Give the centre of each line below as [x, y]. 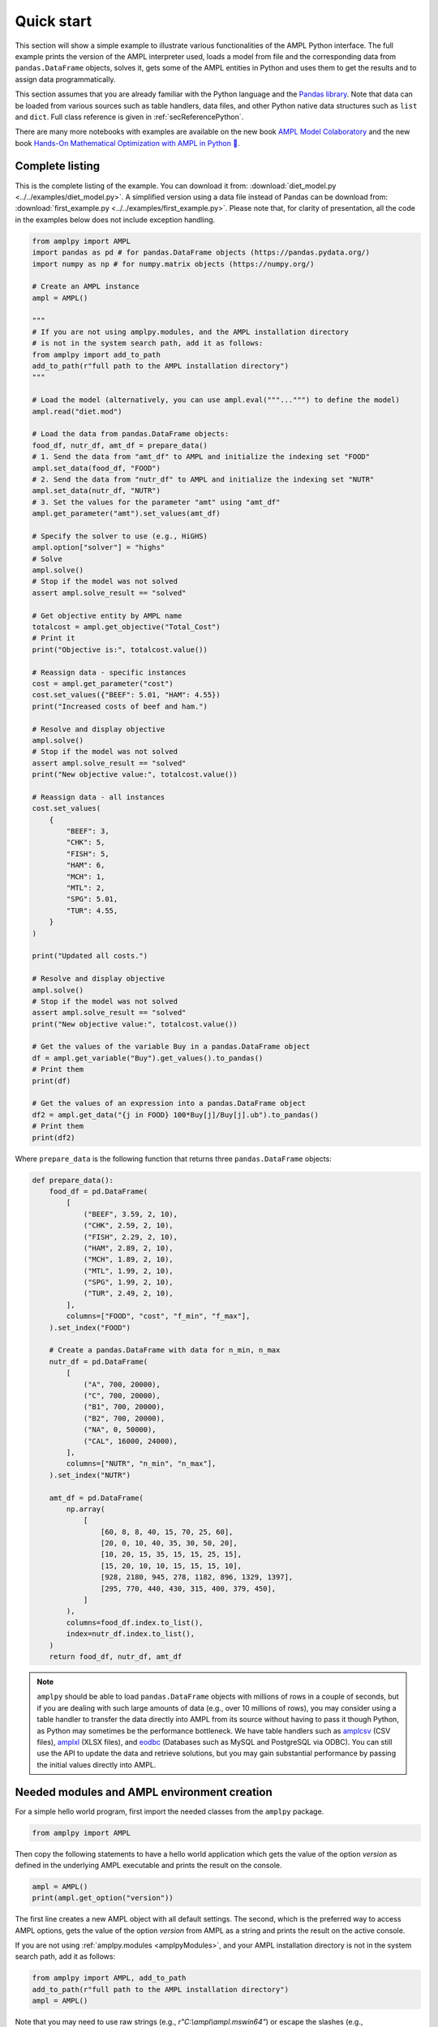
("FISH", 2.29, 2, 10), [131, 1237]
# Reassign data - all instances [99, 797]
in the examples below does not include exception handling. [115, 220]
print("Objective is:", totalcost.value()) [120, 649]
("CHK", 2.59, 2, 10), [128, 1226]
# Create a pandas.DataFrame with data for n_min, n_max [165, 1350]
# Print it [54, 638]
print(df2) [54, 1138]
